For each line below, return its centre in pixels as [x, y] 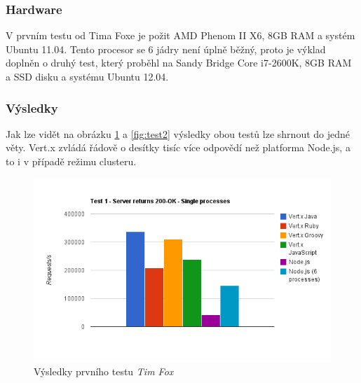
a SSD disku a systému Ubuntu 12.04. [87, 76]
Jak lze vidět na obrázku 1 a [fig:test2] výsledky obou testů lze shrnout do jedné [178, 133]
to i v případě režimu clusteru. [71, 161]
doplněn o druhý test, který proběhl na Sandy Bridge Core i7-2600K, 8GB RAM [179, 63]
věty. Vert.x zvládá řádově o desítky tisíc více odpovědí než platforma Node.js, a [178, 147]
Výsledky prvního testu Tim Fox [104, 371]
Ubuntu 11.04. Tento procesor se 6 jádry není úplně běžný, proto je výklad [166, 49]
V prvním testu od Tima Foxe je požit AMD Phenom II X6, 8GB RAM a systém [180, 35]
